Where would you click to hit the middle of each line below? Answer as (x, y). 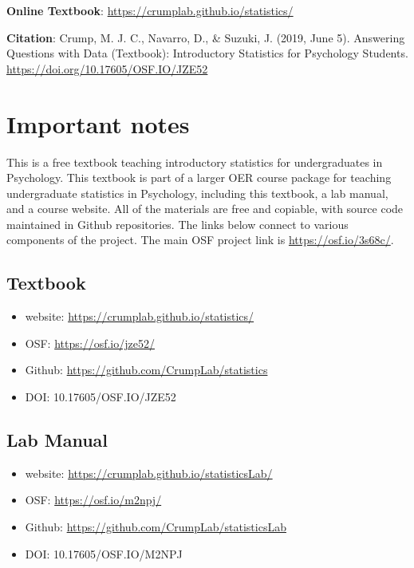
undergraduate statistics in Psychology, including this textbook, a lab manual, (197, 193)
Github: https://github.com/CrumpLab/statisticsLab (156, 527)
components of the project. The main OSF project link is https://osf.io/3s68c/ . (200, 240)
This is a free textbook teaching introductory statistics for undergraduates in (195, 162)
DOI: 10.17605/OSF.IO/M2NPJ (104, 553)
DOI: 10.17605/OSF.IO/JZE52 (101, 397)
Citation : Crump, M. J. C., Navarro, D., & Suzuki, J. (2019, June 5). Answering (206, 37)
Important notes (98, 123)
